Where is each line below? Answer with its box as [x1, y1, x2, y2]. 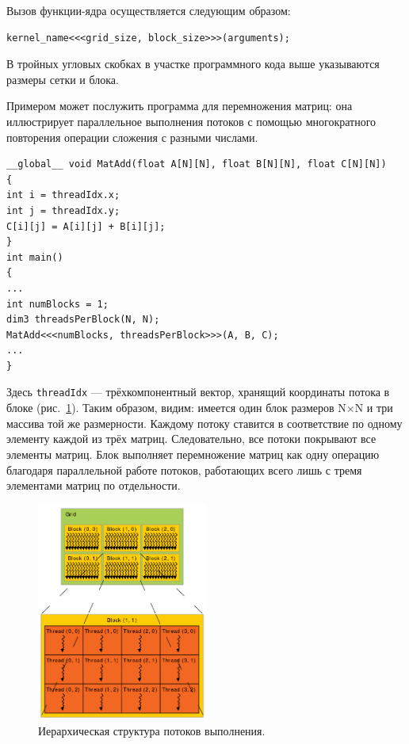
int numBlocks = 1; [6, 298, 109, 310]
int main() [6, 251, 63, 263]
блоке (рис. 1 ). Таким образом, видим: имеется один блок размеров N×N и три [6, 399, 393, 416]
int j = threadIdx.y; [6, 204, 120, 216]
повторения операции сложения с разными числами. [6, 128, 258, 145]
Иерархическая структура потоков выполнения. [38, 723, 266, 739]
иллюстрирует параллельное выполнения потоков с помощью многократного [6, 113, 377, 129]
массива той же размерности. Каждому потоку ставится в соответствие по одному [6, 414, 403, 431]
